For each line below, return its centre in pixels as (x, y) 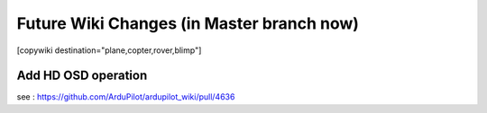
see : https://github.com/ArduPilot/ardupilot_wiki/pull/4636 (126, 97)
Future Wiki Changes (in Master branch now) (188, 23)
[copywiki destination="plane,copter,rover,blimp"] (109, 50)
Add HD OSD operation (82, 76)
